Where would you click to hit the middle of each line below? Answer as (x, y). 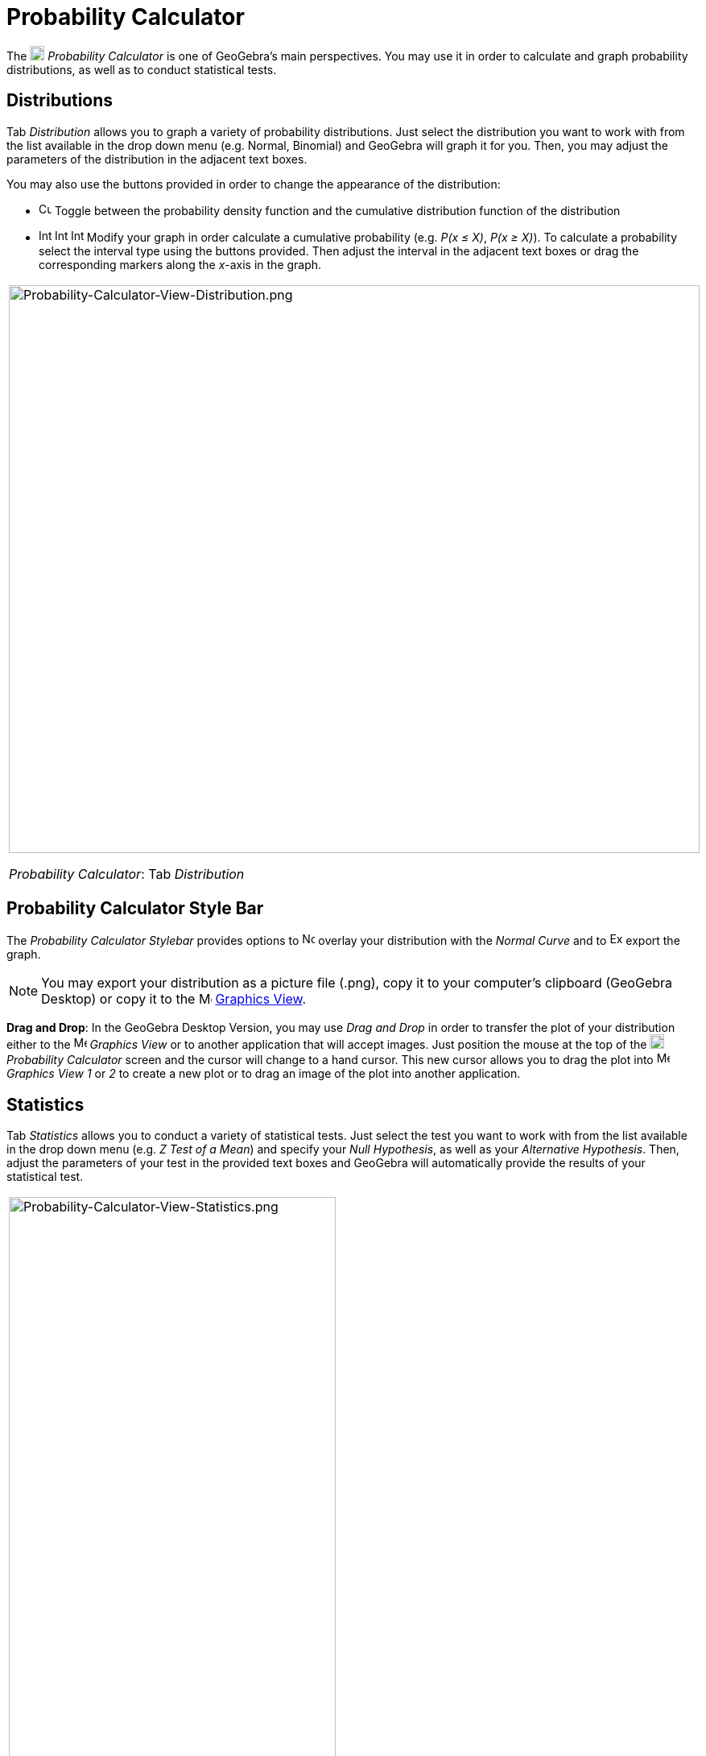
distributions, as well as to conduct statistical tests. (142, 69)
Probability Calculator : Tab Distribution (127, 874)
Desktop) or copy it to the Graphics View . (174, 999)
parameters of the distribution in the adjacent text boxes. (157, 159)
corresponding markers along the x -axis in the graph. (180, 264)
